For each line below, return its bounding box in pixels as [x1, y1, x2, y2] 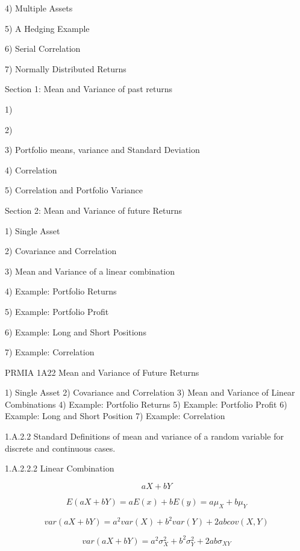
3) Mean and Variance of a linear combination [5, 264, 175, 277]
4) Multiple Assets [5, 2, 73, 14]
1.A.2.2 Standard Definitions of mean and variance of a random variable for [5, 430, 284, 443]
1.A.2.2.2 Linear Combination [5, 462, 114, 475]
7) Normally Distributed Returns [5, 62, 127, 75]
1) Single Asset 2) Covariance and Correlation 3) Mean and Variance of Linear [5, 386, 295, 399]
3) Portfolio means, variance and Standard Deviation [5, 143, 200, 156]
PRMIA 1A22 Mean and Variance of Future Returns [5, 366, 199, 378]
